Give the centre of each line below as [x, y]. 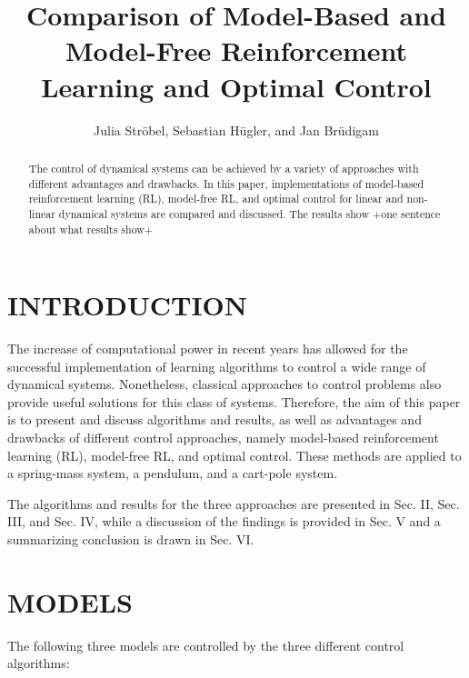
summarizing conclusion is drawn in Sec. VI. [131, 539]
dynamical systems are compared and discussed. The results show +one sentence [249, 213]
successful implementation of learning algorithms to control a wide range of [217, 366]
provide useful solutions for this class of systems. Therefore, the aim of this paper [234, 401]
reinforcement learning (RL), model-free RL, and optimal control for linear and [216, 199]
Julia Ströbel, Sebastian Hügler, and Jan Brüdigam [236, 130]
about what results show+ [91, 229]
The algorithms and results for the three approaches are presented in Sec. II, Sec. [234, 503]
